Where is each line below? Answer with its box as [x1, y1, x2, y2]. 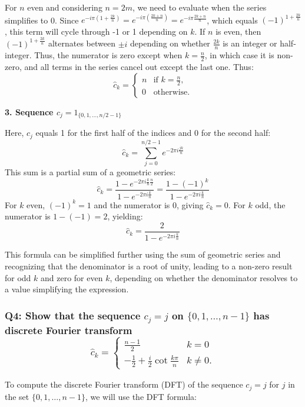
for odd [5, 271, 31, 283]
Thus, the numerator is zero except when [34, 49, 183, 61]
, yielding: [107, 210, 143, 222]
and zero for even [41, 271, 103, 283]
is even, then [216, 25, 261, 37]
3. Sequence [5, 105, 54, 118]
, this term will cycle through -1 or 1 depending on [5, 25, 188, 37]
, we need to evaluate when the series [132, 1, 267, 13]
